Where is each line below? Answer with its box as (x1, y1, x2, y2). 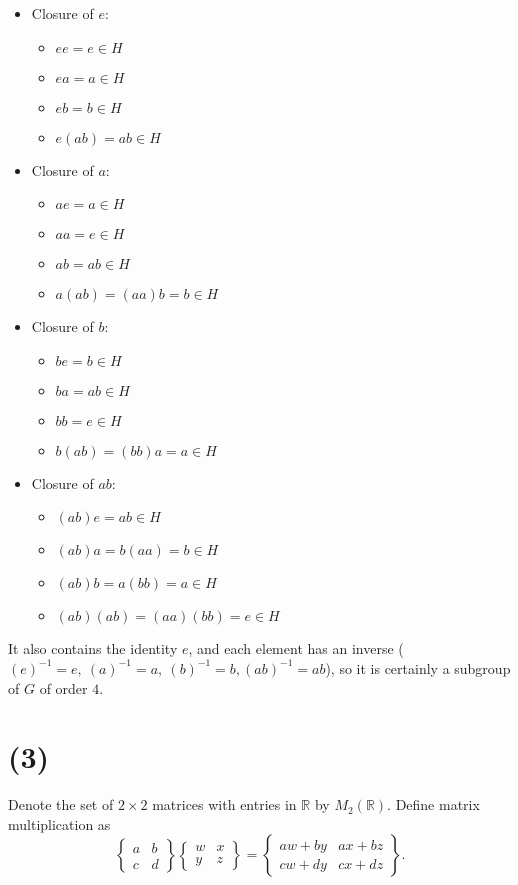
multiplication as (8, 813, 111, 834)
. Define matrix (387, 794, 480, 815)
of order (39, 677, 88, 698)
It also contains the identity (8, 638, 178, 659)
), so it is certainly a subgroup (325, 657, 511, 678)
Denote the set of (8, 794, 114, 815)
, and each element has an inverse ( (188, 638, 404, 659)
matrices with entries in (152, 794, 297, 815)
